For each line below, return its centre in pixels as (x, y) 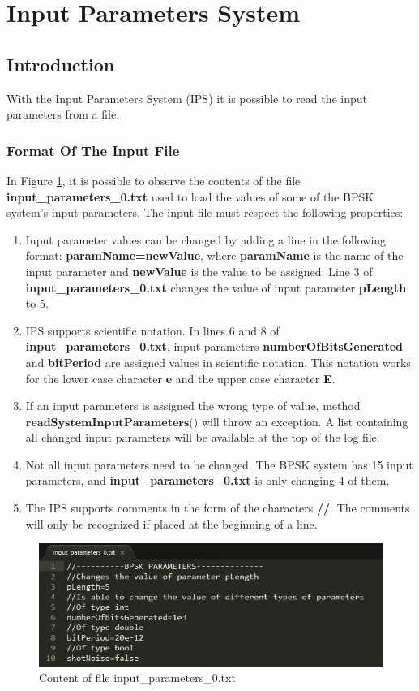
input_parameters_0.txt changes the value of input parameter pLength (216, 287)
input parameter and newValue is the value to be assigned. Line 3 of (199, 271)
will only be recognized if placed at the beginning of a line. (171, 523)
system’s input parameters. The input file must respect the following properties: (205, 212)
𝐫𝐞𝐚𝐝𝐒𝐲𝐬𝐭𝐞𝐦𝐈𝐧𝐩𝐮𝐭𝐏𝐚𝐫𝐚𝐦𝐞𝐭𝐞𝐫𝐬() (112, 423)
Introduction (61, 64)
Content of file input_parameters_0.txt (137, 678)
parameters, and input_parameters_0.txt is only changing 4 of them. (207, 480)
